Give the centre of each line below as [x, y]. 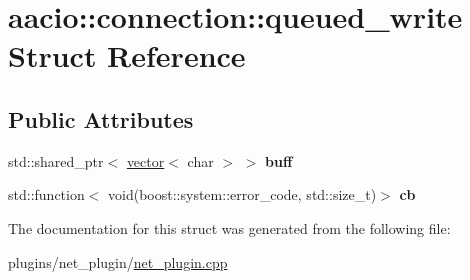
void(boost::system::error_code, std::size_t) [242, 194]
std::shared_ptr [56, 160]
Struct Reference [127, 55]
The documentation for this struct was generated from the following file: [229, 227]
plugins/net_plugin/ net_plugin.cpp [118, 261]
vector [145, 160]
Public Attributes [101, 118]
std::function [46, 194]
